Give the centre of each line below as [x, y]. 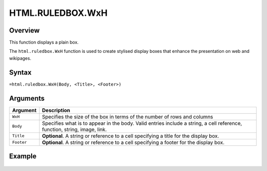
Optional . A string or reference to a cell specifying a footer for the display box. [133, 142]
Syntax [20, 72]
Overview [24, 30]
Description [56, 110]
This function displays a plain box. [44, 43]
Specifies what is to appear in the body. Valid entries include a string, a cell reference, [142, 123]
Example [23, 156]
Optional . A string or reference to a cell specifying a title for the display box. [131, 136]
